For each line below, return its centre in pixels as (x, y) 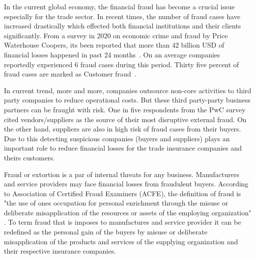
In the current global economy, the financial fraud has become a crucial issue (119, 6)
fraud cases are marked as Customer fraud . (70, 74)
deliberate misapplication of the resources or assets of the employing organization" (128, 212)
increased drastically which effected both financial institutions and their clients (123, 26)
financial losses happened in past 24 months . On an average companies (112, 54)
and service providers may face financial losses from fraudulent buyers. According (126, 184)
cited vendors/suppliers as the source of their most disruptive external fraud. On (125, 119)
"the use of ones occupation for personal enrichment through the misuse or (116, 203)
